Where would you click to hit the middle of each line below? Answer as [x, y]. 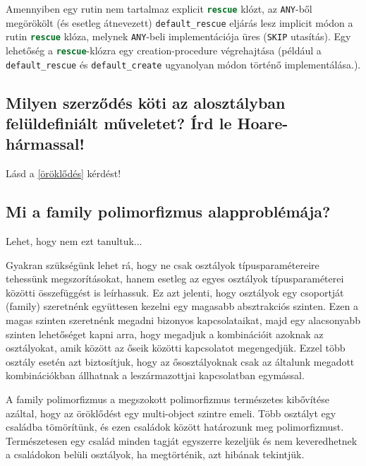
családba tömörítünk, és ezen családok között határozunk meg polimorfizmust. [175, 427]
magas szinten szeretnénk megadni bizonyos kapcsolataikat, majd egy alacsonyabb [183, 320]
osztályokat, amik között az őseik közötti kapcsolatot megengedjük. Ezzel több [176, 348]
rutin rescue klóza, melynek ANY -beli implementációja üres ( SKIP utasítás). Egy [178, 36]
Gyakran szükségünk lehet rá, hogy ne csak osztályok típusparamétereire [163, 264]
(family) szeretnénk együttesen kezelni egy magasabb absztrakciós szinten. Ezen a [182, 306]
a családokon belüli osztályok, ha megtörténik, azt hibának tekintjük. [155, 454]
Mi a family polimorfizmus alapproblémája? [168, 211]
